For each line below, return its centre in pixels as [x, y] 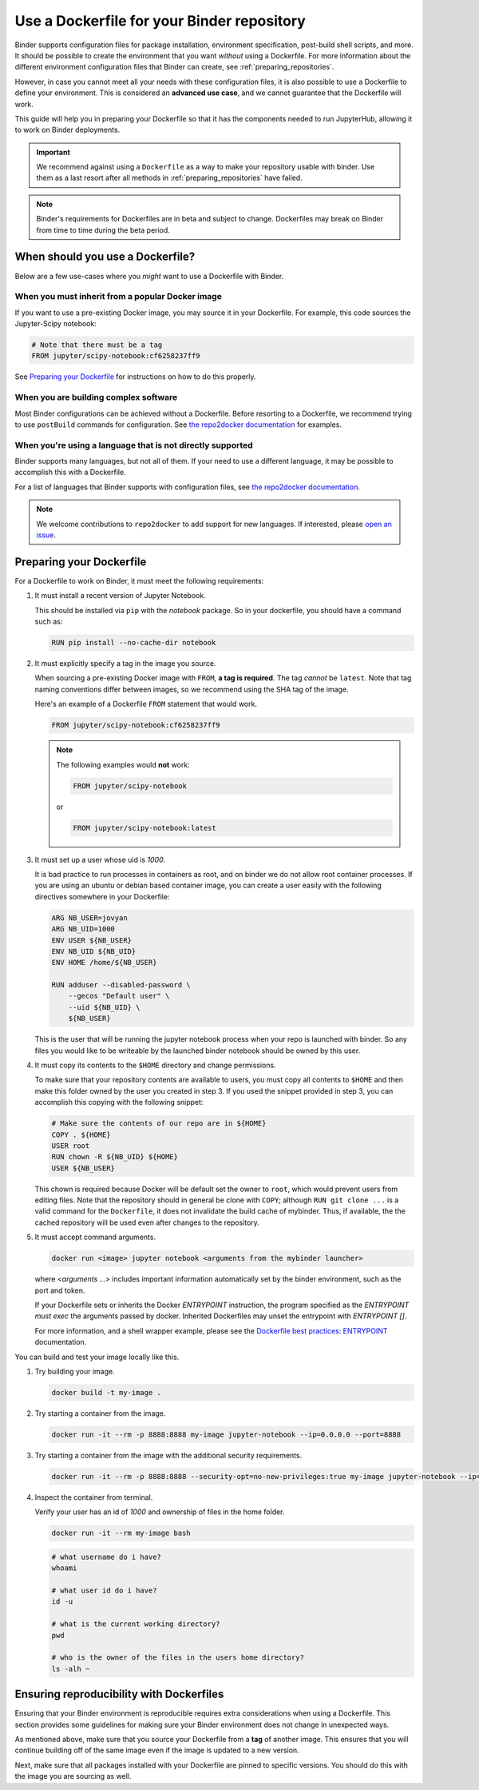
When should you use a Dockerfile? [105, 257]
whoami [64, 1568]
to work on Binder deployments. [67, 130]
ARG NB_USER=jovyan [89, 918]
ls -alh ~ [71, 1668]
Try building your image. [75, 1371]
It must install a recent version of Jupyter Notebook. [121, 596]
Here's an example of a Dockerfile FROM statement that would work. [146, 704]
